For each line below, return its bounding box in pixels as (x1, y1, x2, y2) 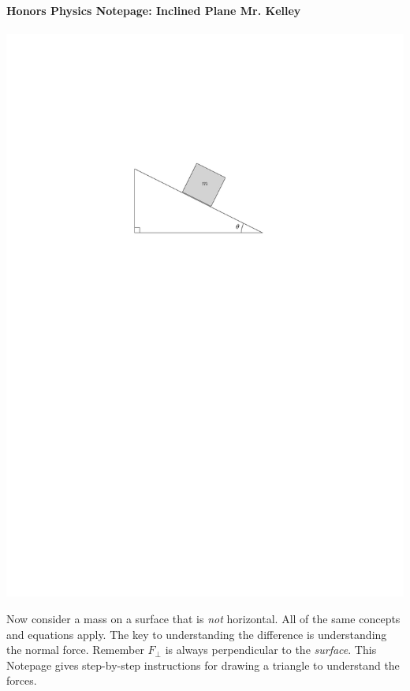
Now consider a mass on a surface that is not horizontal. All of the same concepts (6, 610, 401, 626)
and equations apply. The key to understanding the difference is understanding (6, 626, 387, 642)
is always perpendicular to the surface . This (165, 641, 377, 658)
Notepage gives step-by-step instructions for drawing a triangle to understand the (6, 656, 400, 673)
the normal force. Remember (6, 641, 144, 658)
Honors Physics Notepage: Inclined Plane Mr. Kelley (6, 2, 301, 18)
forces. (6, 672, 37, 689)
